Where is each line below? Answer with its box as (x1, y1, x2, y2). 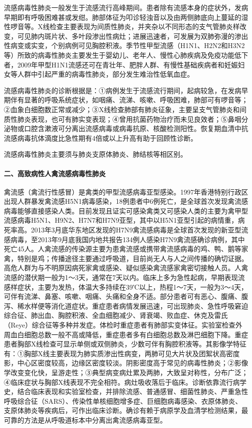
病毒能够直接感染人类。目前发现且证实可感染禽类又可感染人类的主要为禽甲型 (4, 205, 248, 215)
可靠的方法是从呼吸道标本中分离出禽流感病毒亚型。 (4, 414, 167, 425)
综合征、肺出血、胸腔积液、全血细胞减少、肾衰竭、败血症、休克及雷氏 (4, 310, 228, 320)
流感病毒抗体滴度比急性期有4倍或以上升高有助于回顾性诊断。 (4, 132, 197, 143)
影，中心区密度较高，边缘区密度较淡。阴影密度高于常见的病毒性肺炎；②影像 (4, 358, 248, 368)
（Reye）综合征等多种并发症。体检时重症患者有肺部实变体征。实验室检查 (4, 320, 236, 330)
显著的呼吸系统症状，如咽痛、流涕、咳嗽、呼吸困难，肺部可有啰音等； (24, 95, 248, 105)
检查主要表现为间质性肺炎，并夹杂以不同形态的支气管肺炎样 (49, 21, 240, 32)
